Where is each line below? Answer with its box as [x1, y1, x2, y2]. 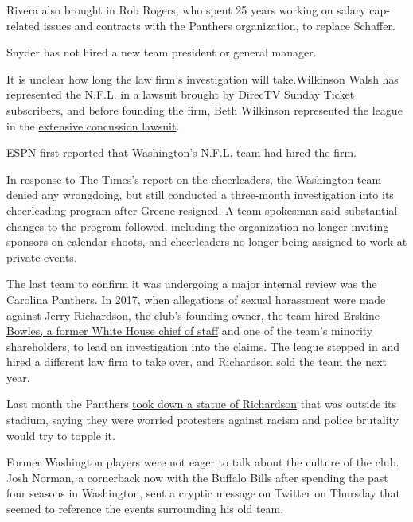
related [6, 17, 41, 33]
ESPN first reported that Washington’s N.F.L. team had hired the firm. [6, 144, 357, 161]
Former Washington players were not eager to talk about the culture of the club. [6, 454, 399, 470]
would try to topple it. [6, 427, 115, 443]
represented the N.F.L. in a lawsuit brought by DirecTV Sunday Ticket [6, 86, 355, 103]
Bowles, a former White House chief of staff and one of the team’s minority [6, 322, 373, 339]
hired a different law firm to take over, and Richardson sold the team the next [6, 353, 388, 370]
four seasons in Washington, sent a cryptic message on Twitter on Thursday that [6, 485, 401, 501]
